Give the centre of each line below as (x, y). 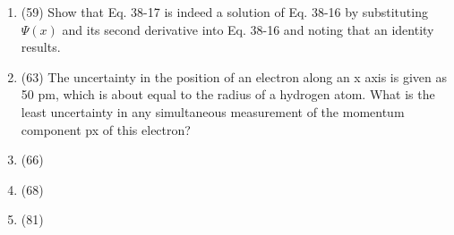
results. (41, 47)
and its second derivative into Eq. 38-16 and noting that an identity (248, 29)
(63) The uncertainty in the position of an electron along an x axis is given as (234, 76)
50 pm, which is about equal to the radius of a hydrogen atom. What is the (228, 94)
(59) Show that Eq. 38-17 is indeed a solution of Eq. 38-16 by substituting (224, 12)
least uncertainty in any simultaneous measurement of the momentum (213, 111)
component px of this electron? (106, 129)
